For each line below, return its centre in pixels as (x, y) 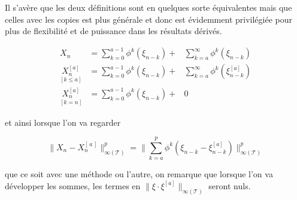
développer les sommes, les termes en (73, 185)
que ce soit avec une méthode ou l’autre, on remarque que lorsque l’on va (139, 174)
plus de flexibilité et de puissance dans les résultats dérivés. (113, 31)
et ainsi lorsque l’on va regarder (63, 122)
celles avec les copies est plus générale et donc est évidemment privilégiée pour (148, 19)
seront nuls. (230, 185)
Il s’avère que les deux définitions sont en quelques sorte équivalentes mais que (148, 7)
